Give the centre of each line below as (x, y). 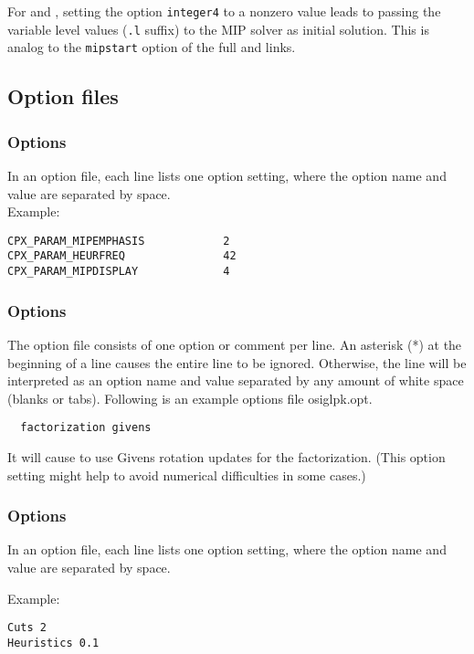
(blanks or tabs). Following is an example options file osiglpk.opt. (190, 398)
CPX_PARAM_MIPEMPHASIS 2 (119, 241)
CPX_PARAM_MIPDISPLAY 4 (119, 272)
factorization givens (86, 428)
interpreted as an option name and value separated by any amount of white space (236, 380)
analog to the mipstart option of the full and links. (152, 47)
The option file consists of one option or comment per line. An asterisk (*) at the (235, 344)
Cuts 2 (27, 628)
